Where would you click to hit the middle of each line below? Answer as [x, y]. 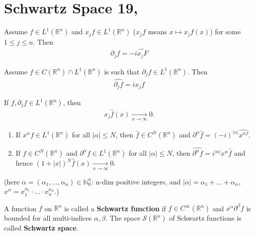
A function [20, 208]
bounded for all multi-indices [48, 218]
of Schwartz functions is [205, 218]
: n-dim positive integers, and [136, 181]
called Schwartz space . [41, 228]
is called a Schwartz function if [115, 208]
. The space [123, 218]
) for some [225, 31]
